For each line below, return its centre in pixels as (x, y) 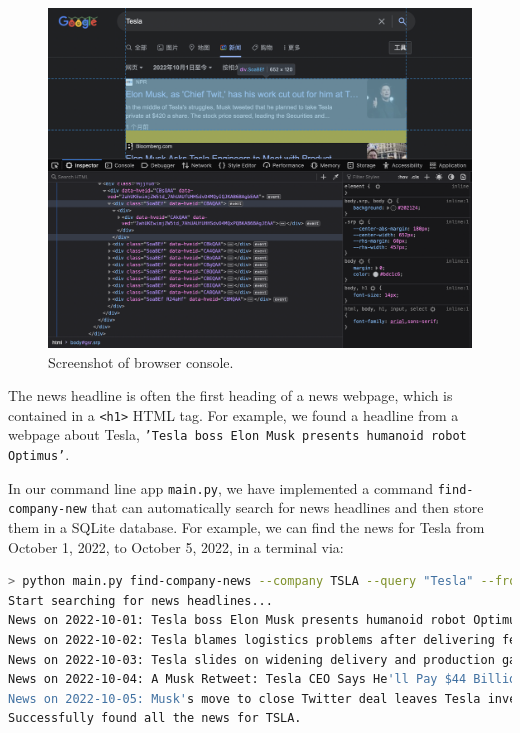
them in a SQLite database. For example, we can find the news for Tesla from (246, 527)
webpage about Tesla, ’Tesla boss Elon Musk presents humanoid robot (237, 434)
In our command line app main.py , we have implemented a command (221, 487)
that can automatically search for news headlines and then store (287, 507)
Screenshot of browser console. (141, 361)
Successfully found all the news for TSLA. (155, 718)
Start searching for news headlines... (140, 600)
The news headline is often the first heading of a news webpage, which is (230, 395)
